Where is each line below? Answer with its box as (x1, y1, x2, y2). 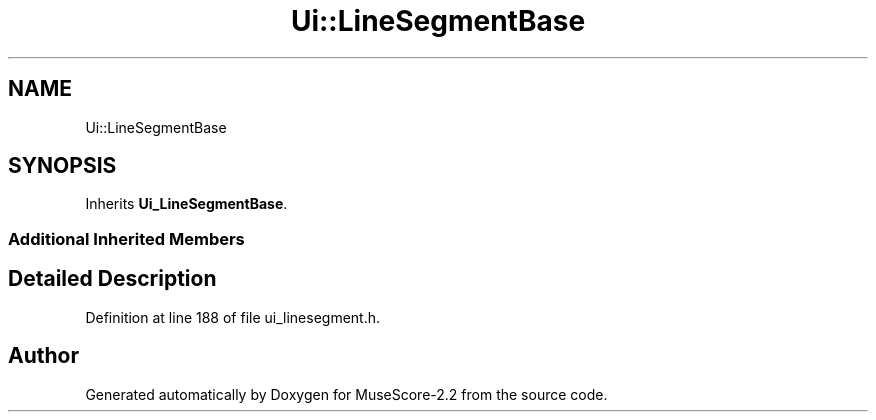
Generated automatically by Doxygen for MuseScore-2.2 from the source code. (85, 385, 608, 403)
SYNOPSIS (8, 153, 117, 179)
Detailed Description (8, 266, 217, 292)
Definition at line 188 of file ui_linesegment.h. (85, 308, 381, 326)
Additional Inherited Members (8, 228, 245, 249)
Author (8, 343, 79, 369)
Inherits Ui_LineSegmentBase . (85, 195, 288, 213)
